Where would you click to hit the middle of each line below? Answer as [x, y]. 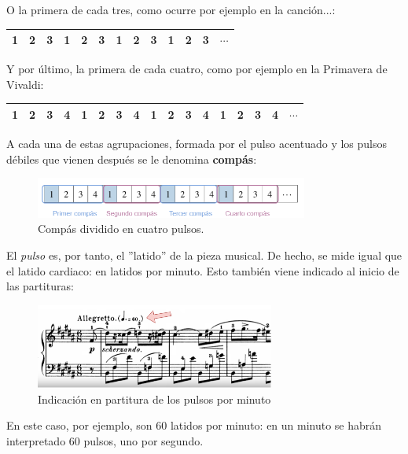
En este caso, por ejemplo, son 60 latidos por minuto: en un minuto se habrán [194, 425]
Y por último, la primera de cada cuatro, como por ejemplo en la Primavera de [197, 69]
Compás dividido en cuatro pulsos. [121, 229]
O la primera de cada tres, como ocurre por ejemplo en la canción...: [171, 9]
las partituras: [40, 286]
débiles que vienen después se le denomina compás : [132, 159]
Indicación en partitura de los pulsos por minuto [154, 399]
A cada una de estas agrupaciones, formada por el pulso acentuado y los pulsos [197, 143]
